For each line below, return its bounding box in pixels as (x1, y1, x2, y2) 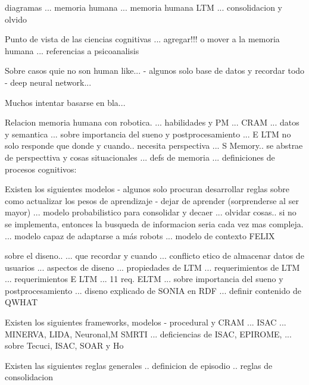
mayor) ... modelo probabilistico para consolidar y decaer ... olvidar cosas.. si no (5, 206, 296, 218)
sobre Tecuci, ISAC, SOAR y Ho (5, 339, 124, 352)
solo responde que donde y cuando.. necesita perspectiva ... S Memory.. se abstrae (5, 139, 303, 152)
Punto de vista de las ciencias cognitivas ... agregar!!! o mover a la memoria (5, 33, 280, 45)
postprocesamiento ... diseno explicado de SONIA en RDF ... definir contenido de (5, 284, 301, 296)
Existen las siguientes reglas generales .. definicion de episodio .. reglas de (5, 359, 273, 371)
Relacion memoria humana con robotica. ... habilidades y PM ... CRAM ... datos (5, 116, 299, 129)
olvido (5, 12, 27, 25)
